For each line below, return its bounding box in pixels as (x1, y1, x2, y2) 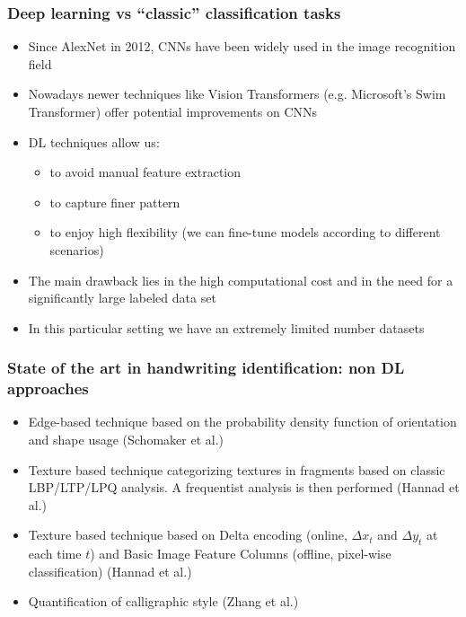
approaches (7, 377, 89, 400)
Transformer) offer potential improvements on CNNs (28, 102, 318, 120)
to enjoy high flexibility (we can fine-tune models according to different (49, 223, 441, 242)
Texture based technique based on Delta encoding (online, (28, 525, 347, 544)
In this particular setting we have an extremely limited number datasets (28, 318, 425, 337)
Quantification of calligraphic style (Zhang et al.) (28, 592, 299, 611)
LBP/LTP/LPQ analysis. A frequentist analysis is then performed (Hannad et (28, 478, 460, 497)
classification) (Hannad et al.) (28, 561, 192, 580)
